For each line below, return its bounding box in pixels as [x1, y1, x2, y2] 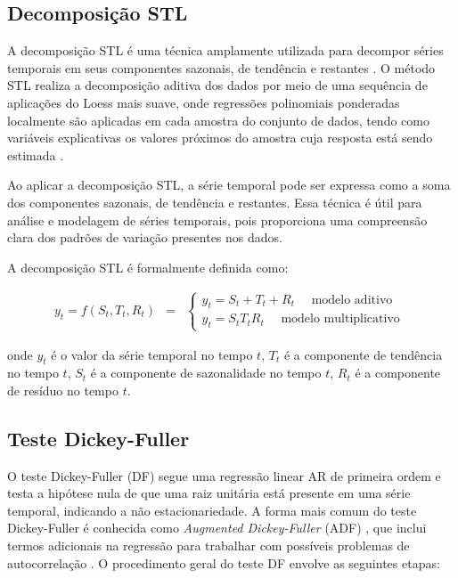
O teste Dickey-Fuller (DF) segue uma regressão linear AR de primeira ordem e [7, 466, 441, 484]
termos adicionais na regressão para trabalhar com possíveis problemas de [7, 536, 410, 555]
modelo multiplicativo [281, 313, 400, 326]
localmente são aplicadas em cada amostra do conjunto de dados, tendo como [7, 110, 429, 129]
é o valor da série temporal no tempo [51, 345, 253, 363]
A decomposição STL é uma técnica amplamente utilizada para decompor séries [7, 41, 444, 60]
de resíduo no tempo [7, 380, 119, 399]
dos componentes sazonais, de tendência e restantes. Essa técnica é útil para [7, 192, 422, 211]
